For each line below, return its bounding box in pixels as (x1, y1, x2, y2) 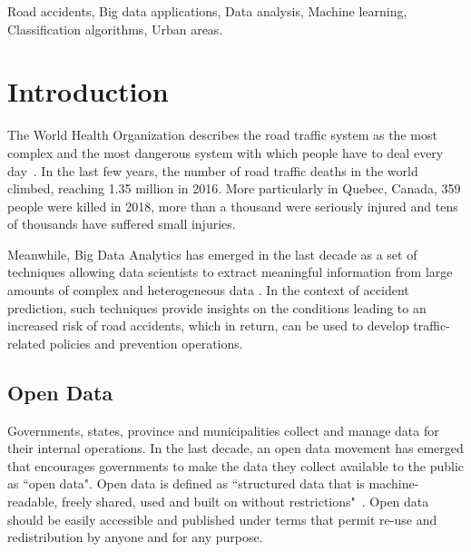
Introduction (7, 73, 169, 110)
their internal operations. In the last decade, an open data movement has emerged (7, 439, 464, 458)
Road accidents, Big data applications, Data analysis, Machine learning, (7, 2, 407, 20)
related (7, 333, 46, 352)
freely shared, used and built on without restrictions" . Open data (61, 492, 429, 511)
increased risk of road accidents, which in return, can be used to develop (7, 316, 409, 335)
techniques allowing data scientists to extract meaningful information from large (7, 262, 453, 281)
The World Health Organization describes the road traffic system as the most (7, 125, 437, 144)
